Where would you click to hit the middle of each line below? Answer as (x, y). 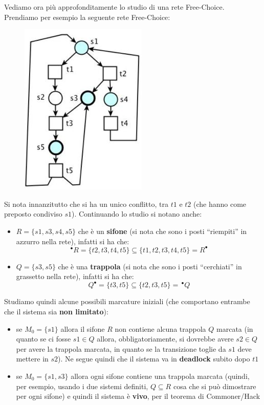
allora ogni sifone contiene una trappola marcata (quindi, (160, 376)
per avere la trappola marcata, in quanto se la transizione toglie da (121, 348)
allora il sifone (83, 328)
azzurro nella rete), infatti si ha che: (73, 241)
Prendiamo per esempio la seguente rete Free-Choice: (87, 17)
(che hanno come (220, 204)
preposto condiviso (33, 214)
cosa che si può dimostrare (215, 386)
